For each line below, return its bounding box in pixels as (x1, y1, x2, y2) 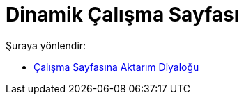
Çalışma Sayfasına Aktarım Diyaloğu (33, 60, 199, 73)
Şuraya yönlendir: (6, 39, 86, 51)
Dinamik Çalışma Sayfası (6, 3, 240, 26)
